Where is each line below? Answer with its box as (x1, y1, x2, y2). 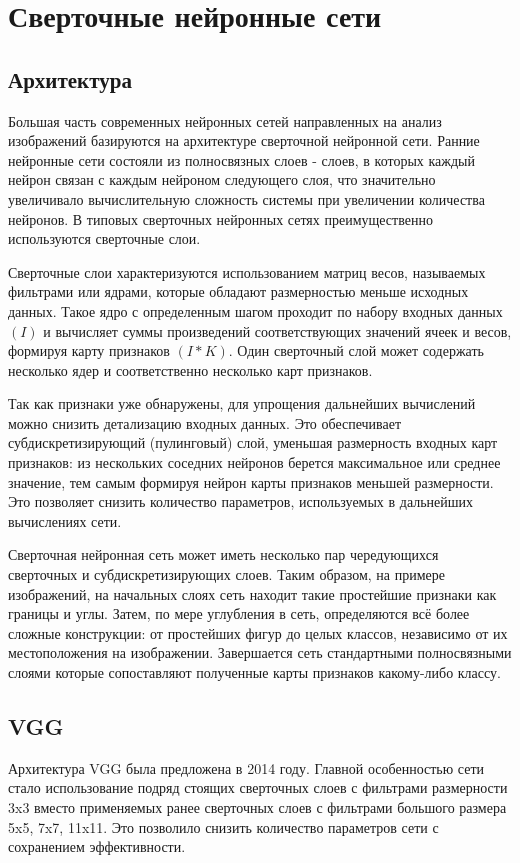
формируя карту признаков (8, 340, 170, 361)
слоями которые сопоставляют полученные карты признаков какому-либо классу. (8, 662, 501, 683)
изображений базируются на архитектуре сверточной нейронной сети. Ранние (8, 130, 480, 151)
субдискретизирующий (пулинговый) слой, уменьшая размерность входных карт (8, 432, 498, 453)
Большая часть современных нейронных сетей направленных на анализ (8, 110, 442, 131)
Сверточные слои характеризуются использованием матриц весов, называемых (8, 261, 486, 282)
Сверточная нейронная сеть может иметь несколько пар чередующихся (8, 544, 439, 565)
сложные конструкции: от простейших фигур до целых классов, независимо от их (8, 622, 508, 643)
